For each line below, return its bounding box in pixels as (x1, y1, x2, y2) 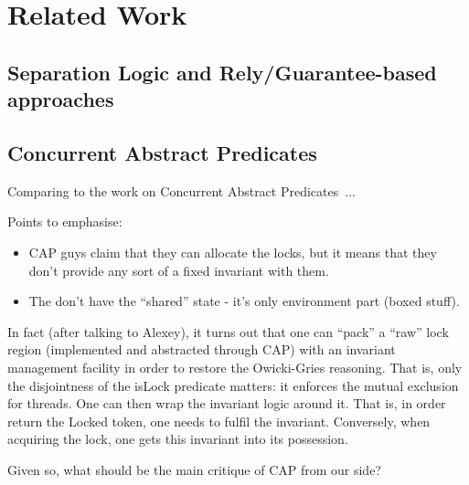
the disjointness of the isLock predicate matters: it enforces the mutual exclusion (7, 375, 459, 395)
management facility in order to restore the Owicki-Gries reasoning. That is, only (7, 357, 463, 376)
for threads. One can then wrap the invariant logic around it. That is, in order (7, 394, 446, 413)
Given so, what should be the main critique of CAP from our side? (7, 459, 381, 479)
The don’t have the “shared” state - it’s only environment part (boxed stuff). (28, 291, 460, 311)
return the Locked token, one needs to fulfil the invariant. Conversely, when (7, 411, 431, 430)
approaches (7, 85, 114, 113)
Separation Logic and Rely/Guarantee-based (7, 58, 437, 86)
